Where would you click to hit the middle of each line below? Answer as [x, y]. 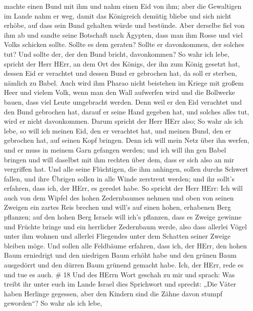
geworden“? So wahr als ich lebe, [53, 303]
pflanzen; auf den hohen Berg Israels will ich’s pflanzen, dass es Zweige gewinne [123, 217]
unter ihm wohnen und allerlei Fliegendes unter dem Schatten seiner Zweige [117, 236]
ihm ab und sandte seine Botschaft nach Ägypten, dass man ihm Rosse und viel [123, 34]
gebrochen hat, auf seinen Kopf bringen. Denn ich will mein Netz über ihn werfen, [127, 140]
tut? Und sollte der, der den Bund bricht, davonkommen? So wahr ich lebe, [117, 54]
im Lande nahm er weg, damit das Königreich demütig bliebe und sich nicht [118, 15]
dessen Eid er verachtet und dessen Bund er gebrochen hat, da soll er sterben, [121, 73]
